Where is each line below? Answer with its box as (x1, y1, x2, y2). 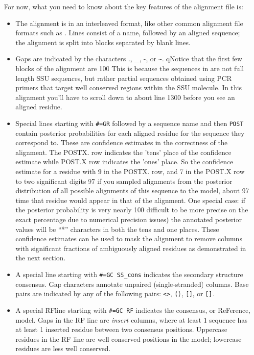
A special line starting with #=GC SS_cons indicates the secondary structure (15, 269, 243, 279)
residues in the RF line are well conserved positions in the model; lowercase (15, 333, 242, 344)
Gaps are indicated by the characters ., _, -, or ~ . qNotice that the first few (15, 53, 242, 64)
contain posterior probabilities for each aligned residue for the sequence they (15, 127, 245, 138)
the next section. (15, 253, 66, 263)
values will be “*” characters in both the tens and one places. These (15, 224, 219, 234)
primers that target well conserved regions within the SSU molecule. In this (15, 82, 242, 93)
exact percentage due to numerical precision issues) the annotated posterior (15, 214, 242, 224)
